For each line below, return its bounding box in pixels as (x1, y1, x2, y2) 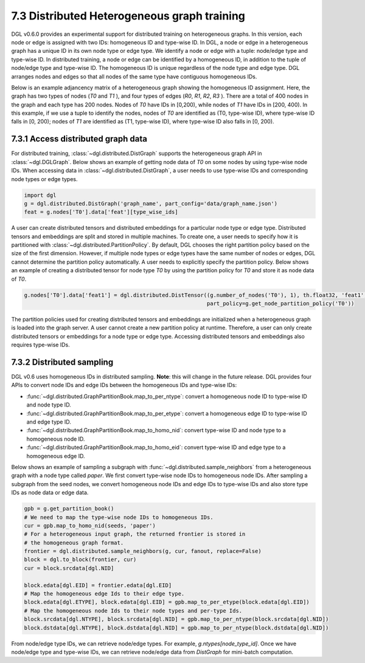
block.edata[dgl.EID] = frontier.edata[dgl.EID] (24, 582, 172, 589)
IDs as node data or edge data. (11, 489, 89, 496)
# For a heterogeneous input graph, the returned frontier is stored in (24, 531, 246, 538)
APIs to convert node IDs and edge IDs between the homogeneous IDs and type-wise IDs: (11, 382, 237, 389)
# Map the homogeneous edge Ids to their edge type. (24, 590, 185, 597)
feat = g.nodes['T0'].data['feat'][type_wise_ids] (24, 208, 179, 216)
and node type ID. (26, 401, 71, 408)
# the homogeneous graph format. (24, 539, 124, 546)
